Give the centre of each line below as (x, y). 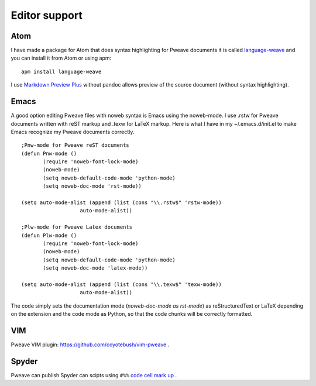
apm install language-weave (61, 71)
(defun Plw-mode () (49, 235)
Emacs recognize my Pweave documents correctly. (73, 132)
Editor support (47, 15)
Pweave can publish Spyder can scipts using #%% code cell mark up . (94, 375)
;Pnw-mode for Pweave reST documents (75, 145)
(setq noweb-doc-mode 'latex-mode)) (95, 268)
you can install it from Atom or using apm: (61, 58)
